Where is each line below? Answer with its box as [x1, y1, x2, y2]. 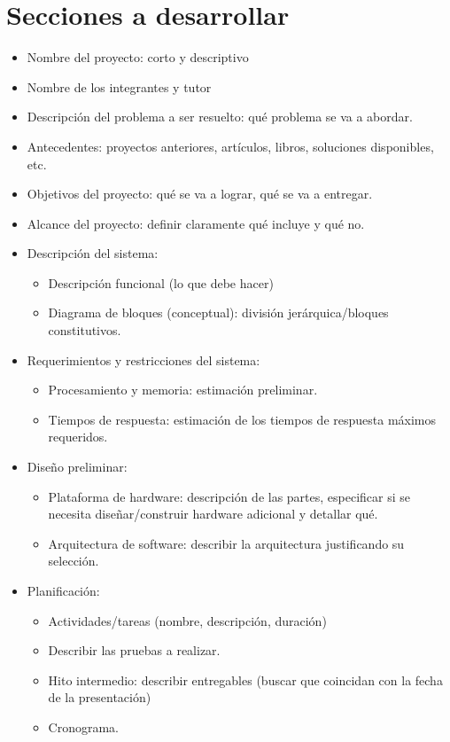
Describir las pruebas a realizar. [48, 641, 221, 660]
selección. [48, 551, 99, 570]
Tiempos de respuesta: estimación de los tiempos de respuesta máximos [48, 410, 437, 428]
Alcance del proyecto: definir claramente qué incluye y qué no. [27, 214, 365, 232]
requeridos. [48, 427, 108, 446]
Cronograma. [48, 717, 120, 736]
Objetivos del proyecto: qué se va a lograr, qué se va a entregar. [27, 184, 373, 203]
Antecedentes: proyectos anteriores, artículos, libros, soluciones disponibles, [27, 137, 434, 155]
